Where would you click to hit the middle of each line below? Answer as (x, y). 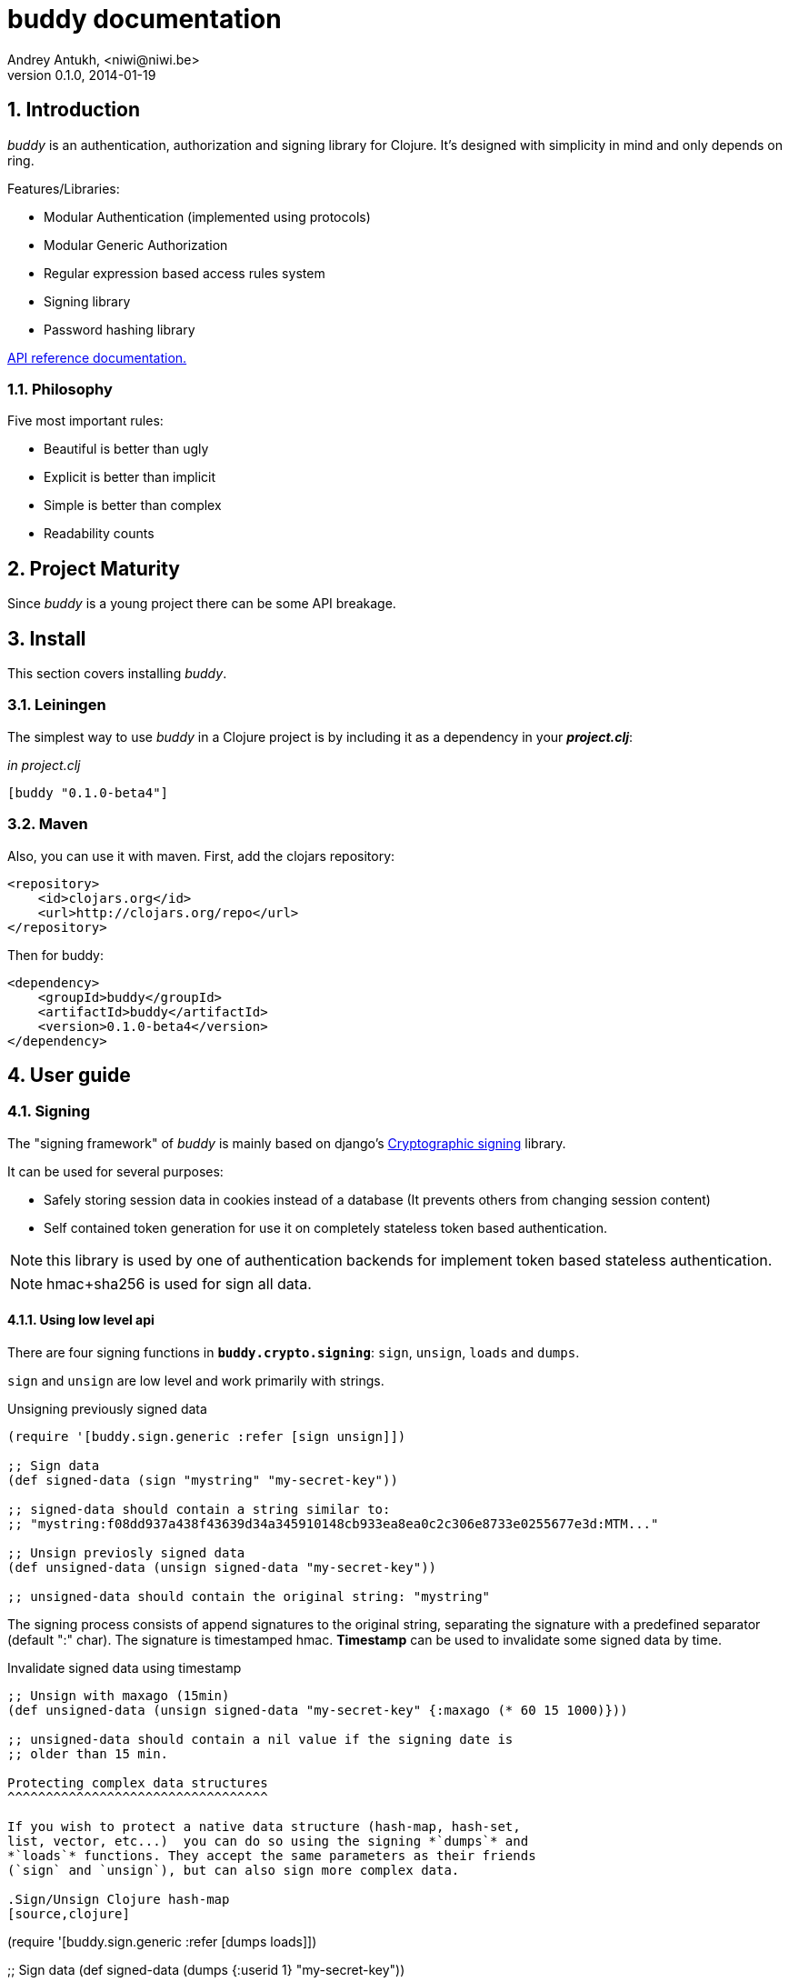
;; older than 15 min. (88, 1753)
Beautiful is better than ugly (126, 449)
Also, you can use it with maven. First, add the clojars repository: (201, 856)
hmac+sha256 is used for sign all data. (179, 1283)
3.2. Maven (48, 824)
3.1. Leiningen (57, 705)
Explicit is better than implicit (130, 477)
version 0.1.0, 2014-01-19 (82, 75)
